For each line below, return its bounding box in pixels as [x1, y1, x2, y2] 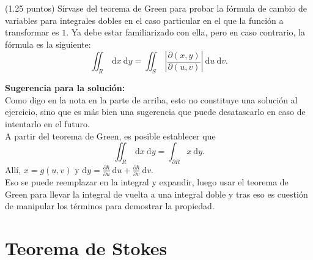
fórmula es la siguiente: [5, 37, 91, 50]
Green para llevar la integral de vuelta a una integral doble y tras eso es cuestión [5, 187, 308, 200]
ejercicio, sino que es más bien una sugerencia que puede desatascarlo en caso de [5, 105, 306, 118]
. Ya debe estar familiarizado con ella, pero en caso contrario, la [66, 26, 305, 39]
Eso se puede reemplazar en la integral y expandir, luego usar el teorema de [5, 176, 289, 188]
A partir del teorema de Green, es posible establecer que [5, 129, 216, 142]
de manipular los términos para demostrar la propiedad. [5, 199, 215, 212]
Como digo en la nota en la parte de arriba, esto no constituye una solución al [5, 93, 298, 106]
